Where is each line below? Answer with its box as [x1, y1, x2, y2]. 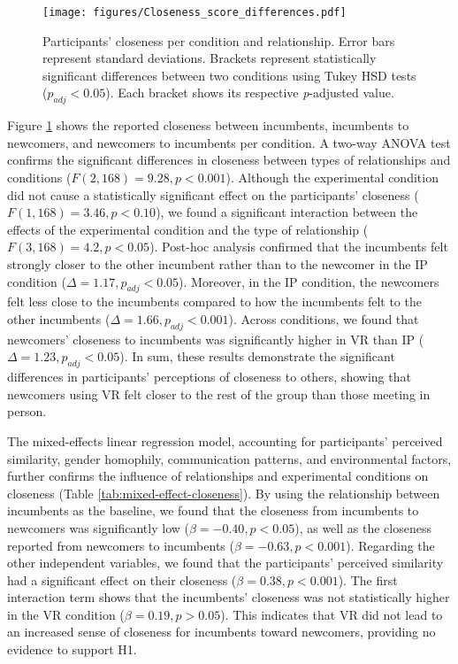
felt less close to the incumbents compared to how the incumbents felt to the [7, 292, 422, 311]
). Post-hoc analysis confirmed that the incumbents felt [149, 237, 448, 256]
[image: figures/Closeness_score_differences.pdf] [42, 6, 347, 19]
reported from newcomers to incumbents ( [7, 536, 234, 554]
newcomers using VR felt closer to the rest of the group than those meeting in [7, 384, 431, 403]
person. [7, 402, 47, 421]
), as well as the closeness [294, 518, 431, 537]
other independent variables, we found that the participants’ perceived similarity [7, 553, 444, 572]
